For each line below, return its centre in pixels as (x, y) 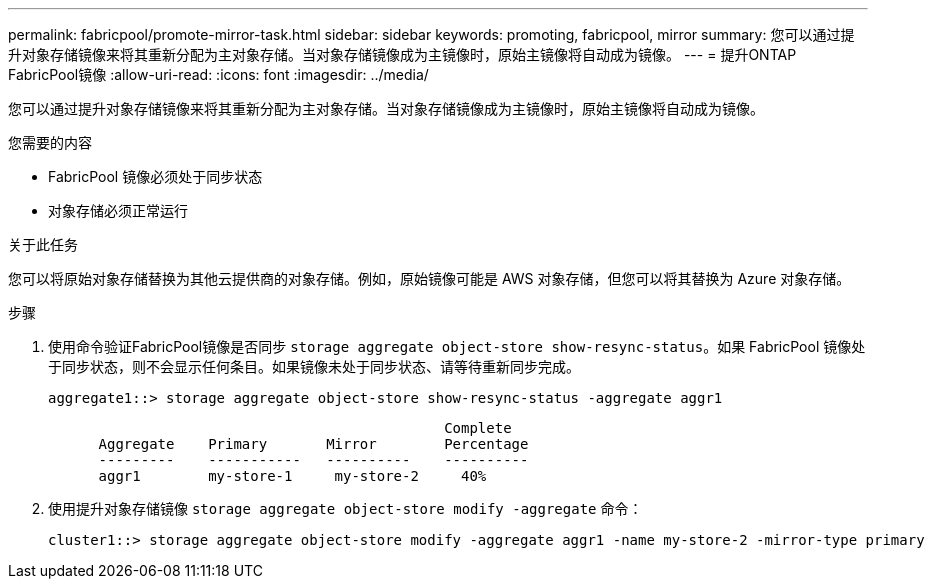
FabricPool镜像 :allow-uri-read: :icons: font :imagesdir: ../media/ (218, 74)
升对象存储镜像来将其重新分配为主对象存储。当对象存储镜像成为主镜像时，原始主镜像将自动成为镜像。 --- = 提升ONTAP (402, 54)
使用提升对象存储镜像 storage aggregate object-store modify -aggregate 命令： (345, 508)
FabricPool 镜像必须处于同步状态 (155, 176)
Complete (478, 428)
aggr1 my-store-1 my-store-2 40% (292, 476)
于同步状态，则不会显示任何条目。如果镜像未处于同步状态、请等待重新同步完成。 (314, 366)
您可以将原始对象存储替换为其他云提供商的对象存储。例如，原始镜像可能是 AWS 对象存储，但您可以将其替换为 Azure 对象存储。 (429, 278)
